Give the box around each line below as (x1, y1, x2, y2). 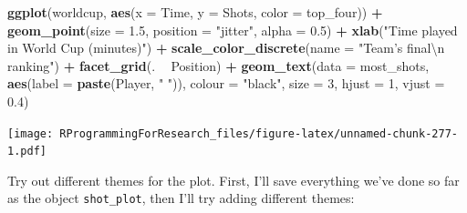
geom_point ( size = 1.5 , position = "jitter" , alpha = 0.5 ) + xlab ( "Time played (7, 20, 458, 39)
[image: (7, 127, 54, 140)
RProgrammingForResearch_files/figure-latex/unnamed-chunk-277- (59, 127, 458, 140)
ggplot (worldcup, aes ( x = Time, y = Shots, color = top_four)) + (7, 3, 383, 21)
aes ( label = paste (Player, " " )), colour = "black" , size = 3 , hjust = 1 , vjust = (7, 74, 445, 93)
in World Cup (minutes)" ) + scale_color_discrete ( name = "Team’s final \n (7, 38, 445, 57)
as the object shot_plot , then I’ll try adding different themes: (7, 188, 355, 208)
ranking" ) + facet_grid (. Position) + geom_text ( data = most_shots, (7, 56, 430, 75)
